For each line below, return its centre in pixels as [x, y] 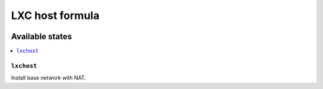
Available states [42, 36]
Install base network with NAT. [48, 78]
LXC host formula [55, 15]
